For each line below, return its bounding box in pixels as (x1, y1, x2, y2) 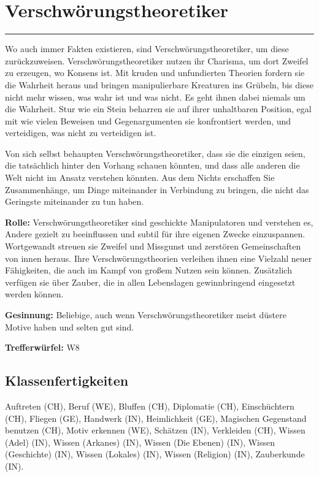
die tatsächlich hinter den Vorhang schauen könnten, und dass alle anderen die (5, 159, 300, 172)
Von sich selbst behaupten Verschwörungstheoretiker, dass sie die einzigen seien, (5, 147, 306, 159)
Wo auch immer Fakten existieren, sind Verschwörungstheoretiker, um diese (5, 42, 289, 55)
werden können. (5, 288, 64, 300)
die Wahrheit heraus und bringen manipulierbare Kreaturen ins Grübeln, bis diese (5, 78, 313, 91)
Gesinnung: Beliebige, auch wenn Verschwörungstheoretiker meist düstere (5, 308, 286, 321)
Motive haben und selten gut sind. (5, 320, 134, 333)
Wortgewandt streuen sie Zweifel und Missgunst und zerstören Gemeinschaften (5, 240, 301, 253)
